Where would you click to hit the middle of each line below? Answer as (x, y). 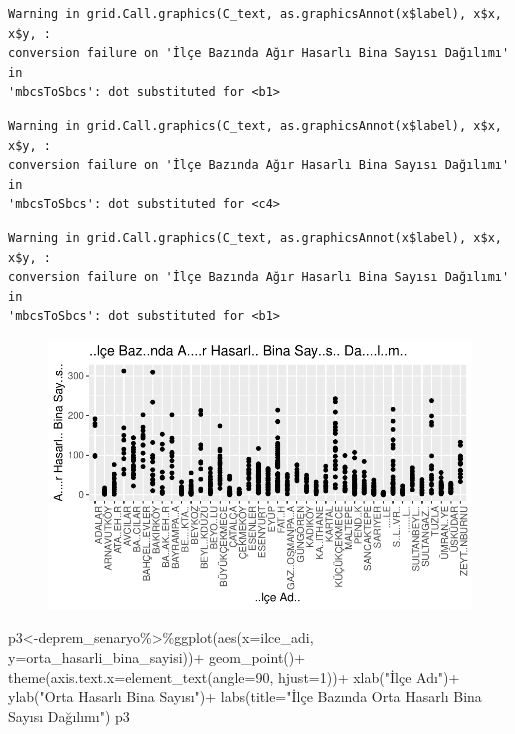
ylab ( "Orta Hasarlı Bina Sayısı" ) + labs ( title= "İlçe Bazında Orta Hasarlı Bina (245, 696)
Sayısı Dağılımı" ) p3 (69, 715)
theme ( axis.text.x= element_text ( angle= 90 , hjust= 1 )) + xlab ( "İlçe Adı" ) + (234, 676)
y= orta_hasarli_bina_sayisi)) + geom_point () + (157, 656)
